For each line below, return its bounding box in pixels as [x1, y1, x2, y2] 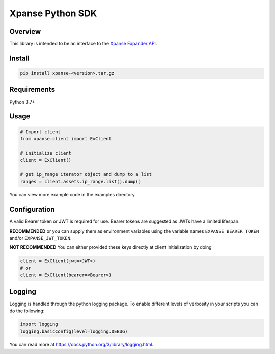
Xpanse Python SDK [9, 8, 97, 19]
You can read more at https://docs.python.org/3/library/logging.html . [9, 342, 154, 348]
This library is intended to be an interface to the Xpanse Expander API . [9, 41, 157, 47]
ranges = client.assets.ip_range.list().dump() [20, 179, 141, 185]
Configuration [9, 205, 55, 214]
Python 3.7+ [9, 98, 35, 105]
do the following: [9, 308, 45, 314]
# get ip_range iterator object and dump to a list [20, 171, 152, 177]
